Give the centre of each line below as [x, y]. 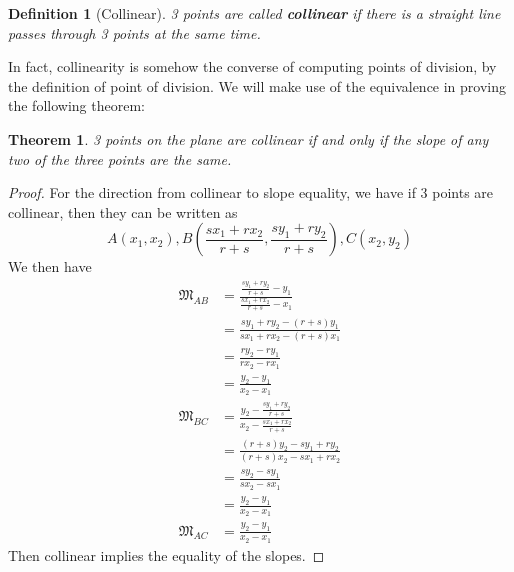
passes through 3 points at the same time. [134, 32]
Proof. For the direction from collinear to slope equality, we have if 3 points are [251, 192]
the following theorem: [76, 105]
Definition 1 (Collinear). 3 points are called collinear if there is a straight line [254, 13]
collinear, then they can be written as [123, 211]
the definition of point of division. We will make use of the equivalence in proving [257, 85]
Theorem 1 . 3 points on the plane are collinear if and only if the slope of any [248, 138]
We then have [50, 266]
